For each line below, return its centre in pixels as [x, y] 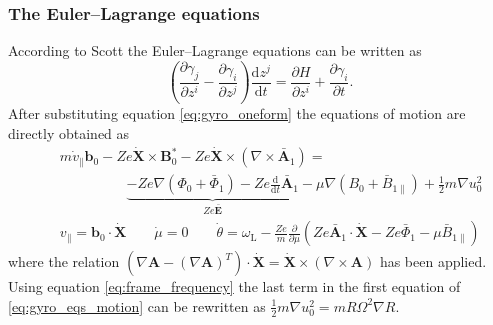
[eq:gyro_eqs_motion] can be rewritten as [137, 305]
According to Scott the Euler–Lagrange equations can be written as [215, 50]
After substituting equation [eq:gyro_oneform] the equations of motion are [237, 113]
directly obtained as [69, 132]
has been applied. [433, 261]
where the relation [64, 261]
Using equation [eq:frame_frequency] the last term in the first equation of [234, 286]
